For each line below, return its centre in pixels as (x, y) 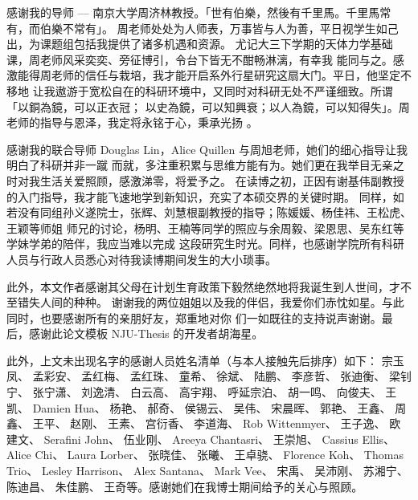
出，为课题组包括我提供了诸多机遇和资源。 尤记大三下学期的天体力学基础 (200, 44)
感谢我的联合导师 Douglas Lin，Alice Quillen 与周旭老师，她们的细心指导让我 (207, 149)
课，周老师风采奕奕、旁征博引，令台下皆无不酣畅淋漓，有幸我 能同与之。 (200, 59)
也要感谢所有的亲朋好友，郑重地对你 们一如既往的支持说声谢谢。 (211, 317)
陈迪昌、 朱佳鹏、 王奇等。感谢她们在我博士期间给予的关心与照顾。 (185, 486)
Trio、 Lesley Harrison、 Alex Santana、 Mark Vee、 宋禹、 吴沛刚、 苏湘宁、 (207, 471)
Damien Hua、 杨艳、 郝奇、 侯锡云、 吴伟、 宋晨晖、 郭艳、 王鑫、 (212, 407)
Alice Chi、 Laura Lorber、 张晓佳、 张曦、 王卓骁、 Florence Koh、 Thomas (205, 455)
